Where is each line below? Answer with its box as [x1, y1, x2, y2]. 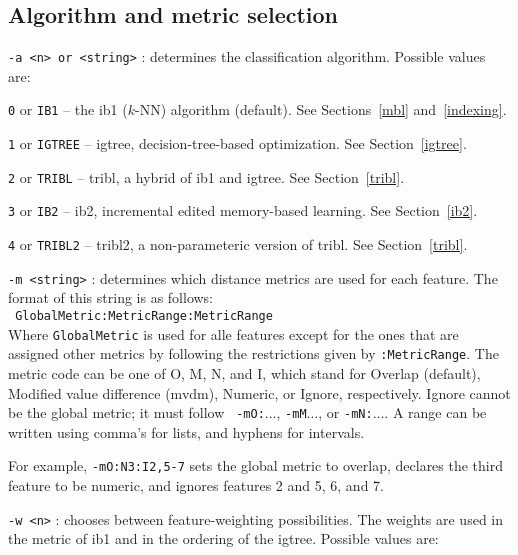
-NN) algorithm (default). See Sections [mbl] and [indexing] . [135, 99, 507, 120]
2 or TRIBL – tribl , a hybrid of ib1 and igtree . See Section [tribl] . [8, 166, 405, 187]
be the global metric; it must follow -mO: [8, 402, 265, 423]
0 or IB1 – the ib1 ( [8, 99, 128, 120]
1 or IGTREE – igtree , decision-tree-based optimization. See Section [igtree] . [8, 133, 467, 154]
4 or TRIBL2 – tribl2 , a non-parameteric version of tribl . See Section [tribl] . [8, 234, 468, 255]
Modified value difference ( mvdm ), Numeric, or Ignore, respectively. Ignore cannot [8, 382, 511, 403]
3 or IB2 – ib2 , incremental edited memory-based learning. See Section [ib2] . [8, 200, 478, 221]
